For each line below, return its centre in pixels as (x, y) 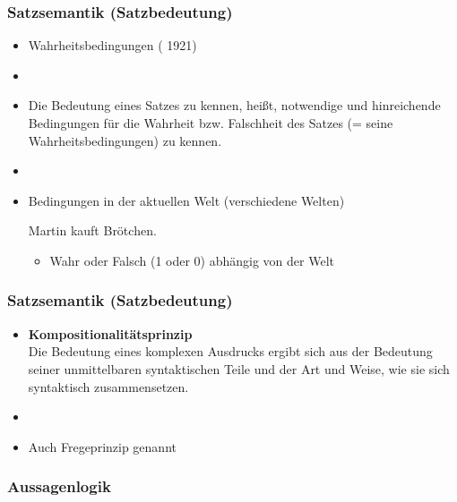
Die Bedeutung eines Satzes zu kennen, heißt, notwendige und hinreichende (234, 105)
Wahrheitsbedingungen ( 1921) (112, 45)
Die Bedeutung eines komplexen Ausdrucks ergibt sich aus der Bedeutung (230, 351)
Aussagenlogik (59, 486)
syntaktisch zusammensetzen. (108, 386)
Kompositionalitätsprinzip (110, 333)
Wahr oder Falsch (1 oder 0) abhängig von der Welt (192, 260)
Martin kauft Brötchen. (92, 230)
